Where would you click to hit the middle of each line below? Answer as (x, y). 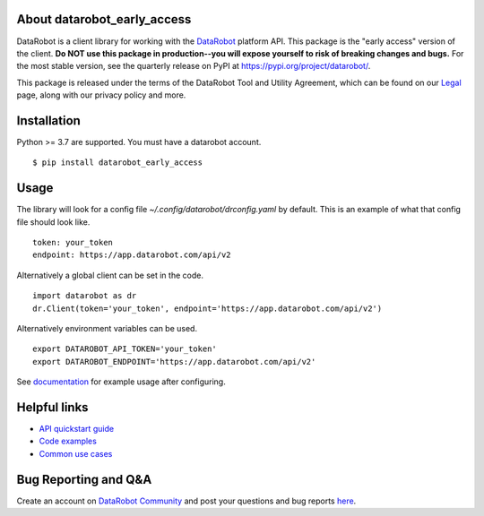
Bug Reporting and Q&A (84, 479)
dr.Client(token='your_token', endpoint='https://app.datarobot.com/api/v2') (207, 308)
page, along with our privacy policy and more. (101, 95)
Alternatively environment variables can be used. (107, 329)
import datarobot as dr (85, 296)
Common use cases (76, 453)
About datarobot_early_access (104, 19)
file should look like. (53, 222)
